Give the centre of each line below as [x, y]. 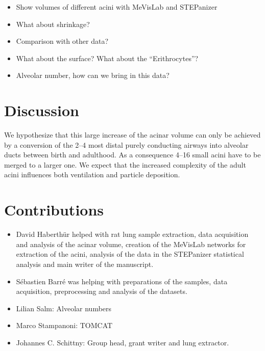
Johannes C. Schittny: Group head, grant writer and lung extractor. [123, 342]
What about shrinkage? [53, 24]
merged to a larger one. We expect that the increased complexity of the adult [125, 164]
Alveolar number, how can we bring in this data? [93, 75]
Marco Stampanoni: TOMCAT [64, 325]
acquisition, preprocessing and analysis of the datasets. [102, 291]
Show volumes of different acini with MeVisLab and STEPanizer [117, 7]
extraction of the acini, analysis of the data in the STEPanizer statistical [130, 254]
